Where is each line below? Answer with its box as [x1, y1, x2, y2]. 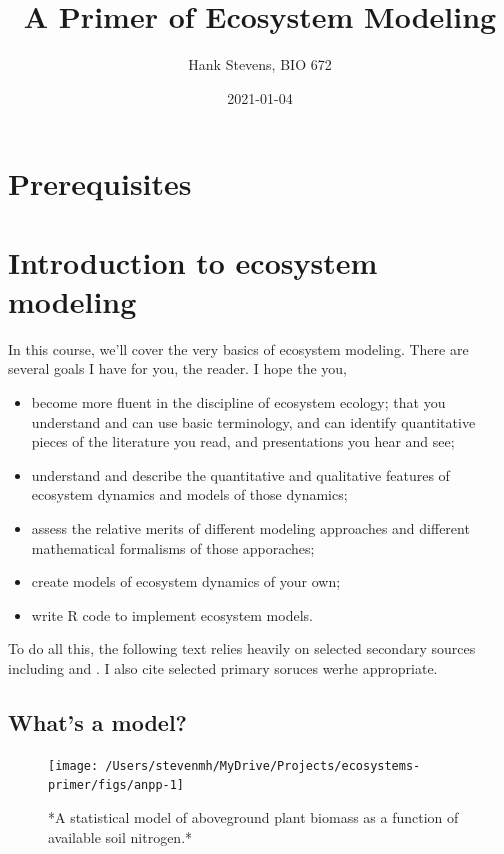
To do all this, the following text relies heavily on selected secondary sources [8, 638, 476, 659]
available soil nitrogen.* [48, 826, 193, 847]
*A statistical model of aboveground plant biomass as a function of [48, 807, 459, 828]
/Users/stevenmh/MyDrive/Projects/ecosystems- [105, 758, 421, 773]
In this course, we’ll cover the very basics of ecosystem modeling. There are [8, 338, 469, 359]
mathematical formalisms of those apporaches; [31, 537, 315, 558]
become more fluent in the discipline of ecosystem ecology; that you [31, 392, 446, 412]
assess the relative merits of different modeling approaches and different [31, 517, 470, 538]
